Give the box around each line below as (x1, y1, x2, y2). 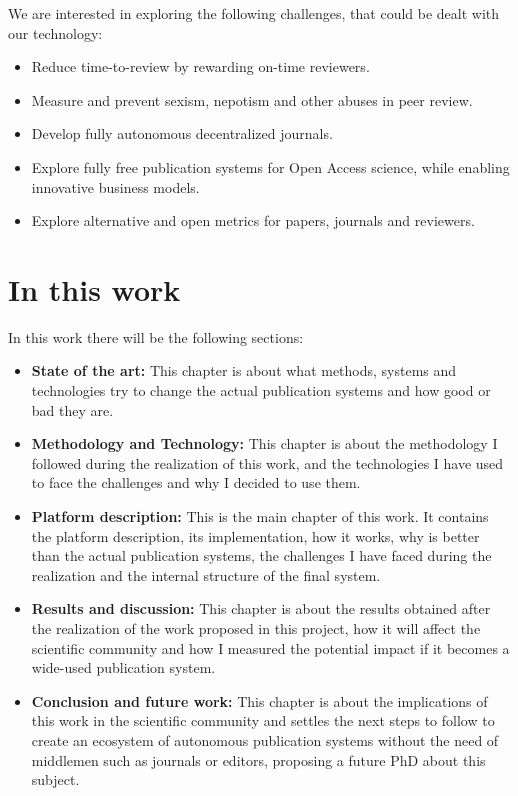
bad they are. (31, 399, 114, 420)
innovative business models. (31, 176, 200, 197)
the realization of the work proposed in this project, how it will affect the (31, 618, 481, 638)
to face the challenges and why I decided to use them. (31, 472, 361, 493)
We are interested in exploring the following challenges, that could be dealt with (8, 3, 500, 23)
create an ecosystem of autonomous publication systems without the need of (31, 729, 499, 750)
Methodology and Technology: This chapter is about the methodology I (31, 433, 498, 454)
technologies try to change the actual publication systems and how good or (31, 380, 491, 401)
